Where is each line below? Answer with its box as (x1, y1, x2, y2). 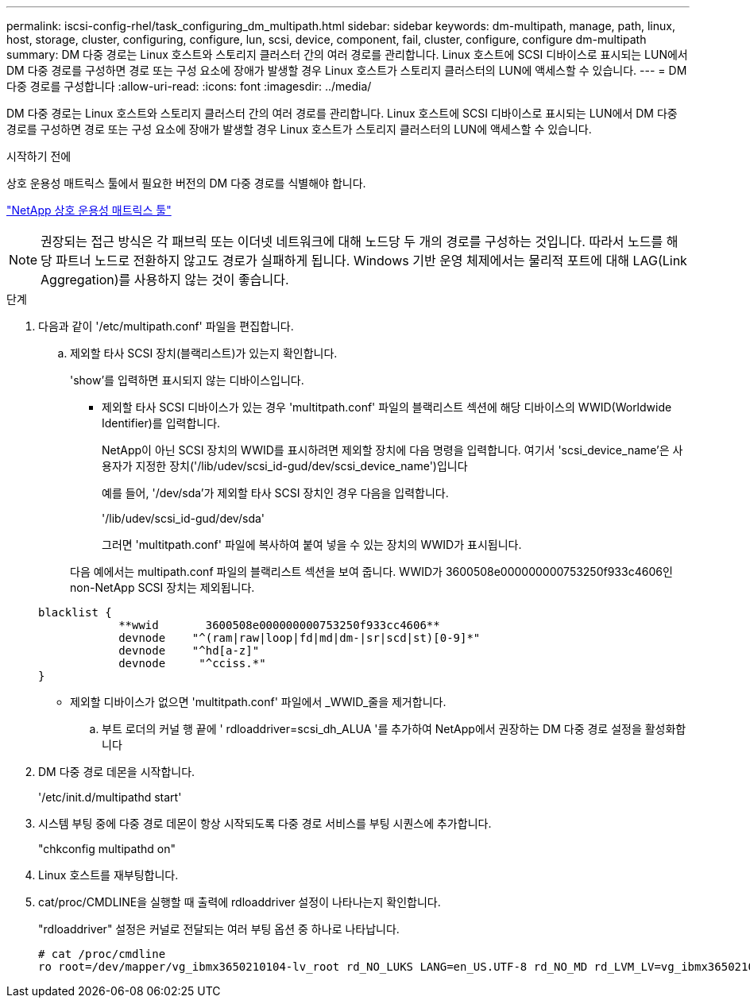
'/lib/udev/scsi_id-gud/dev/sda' (102, 512, 265, 525)
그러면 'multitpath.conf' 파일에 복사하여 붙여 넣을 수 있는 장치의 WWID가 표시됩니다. (102, 538, 522, 551)
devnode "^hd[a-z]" (118, 644, 260, 657)
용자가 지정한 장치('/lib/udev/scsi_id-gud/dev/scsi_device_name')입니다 (102, 459, 468, 473)
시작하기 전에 (6, 149, 72, 163)
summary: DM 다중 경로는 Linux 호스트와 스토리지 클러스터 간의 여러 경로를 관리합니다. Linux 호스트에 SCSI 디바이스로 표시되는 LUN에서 (6, 48, 688, 61)
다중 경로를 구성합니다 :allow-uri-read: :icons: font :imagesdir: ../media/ (6, 79, 372, 93)
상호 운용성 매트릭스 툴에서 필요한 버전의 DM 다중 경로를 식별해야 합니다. (6, 176, 366, 190)
